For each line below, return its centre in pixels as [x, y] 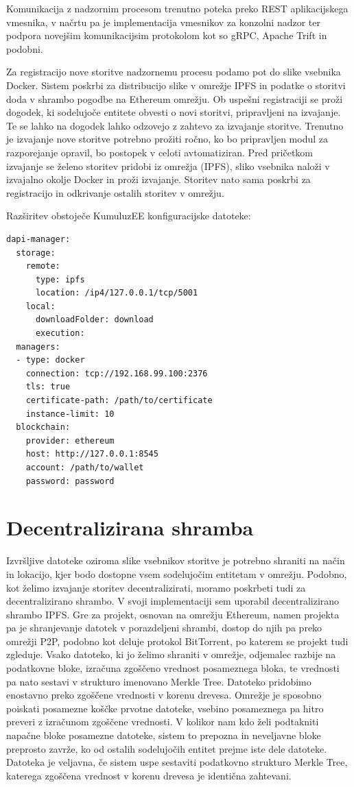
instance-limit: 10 [70, 414]
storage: [36, 253]
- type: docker [50, 360]
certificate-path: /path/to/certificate [119, 401]
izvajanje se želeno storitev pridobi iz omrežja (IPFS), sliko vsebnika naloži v [168, 166]
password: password [70, 481]
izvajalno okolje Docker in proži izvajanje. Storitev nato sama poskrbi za [158, 179]
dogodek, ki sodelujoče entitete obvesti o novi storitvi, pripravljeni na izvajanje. [174, 112]
